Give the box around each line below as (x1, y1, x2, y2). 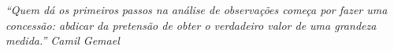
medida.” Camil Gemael (6, 32, 120, 49)
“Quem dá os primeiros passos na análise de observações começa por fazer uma (6, 2, 388, 17)
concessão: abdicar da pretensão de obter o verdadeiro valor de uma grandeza (6, 16, 377, 33)
